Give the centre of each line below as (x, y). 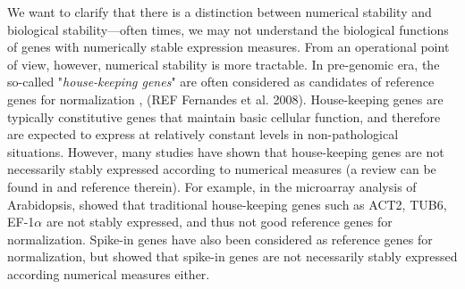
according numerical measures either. (109, 273)
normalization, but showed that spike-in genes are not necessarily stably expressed (232, 256)
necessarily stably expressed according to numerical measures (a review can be (222, 169)
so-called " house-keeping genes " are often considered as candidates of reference (221, 82)
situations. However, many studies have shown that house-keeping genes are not (226, 151)
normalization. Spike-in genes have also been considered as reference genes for (220, 239)
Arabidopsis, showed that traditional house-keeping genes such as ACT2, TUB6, (227, 204)
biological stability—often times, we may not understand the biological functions (228, 29)
